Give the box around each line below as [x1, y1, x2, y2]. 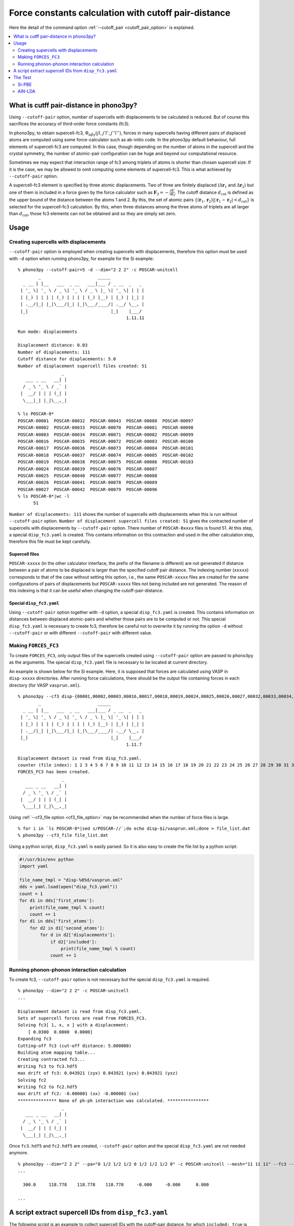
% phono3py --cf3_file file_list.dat [18, 833, 109, 838]
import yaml [19, 864, 49, 869]
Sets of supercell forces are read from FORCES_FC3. [18, 1015, 147, 1021]
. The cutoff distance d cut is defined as [174, 189, 254, 196]
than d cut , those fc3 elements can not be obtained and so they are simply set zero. [9, 211, 176, 218]
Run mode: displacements [18, 329, 77, 334]
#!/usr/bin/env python [19, 856, 74, 862]
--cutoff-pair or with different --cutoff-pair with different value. [9, 630, 152, 636]
